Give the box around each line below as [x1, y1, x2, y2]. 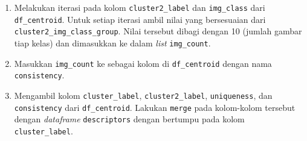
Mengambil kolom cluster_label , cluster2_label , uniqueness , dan [14, 89, 273, 101]
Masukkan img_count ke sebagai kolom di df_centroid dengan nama [14, 57, 272, 69]
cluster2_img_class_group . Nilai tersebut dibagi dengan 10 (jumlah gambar [14, 25, 302, 37]
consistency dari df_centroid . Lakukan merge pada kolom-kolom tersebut [14, 101, 296, 113]
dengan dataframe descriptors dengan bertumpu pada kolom [14, 113, 245, 125]
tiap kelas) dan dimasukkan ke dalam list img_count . [14, 36, 211, 49]
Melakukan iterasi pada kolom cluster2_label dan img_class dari [14, 1, 265, 13]
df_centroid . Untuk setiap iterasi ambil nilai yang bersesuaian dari [14, 13, 266, 25]
